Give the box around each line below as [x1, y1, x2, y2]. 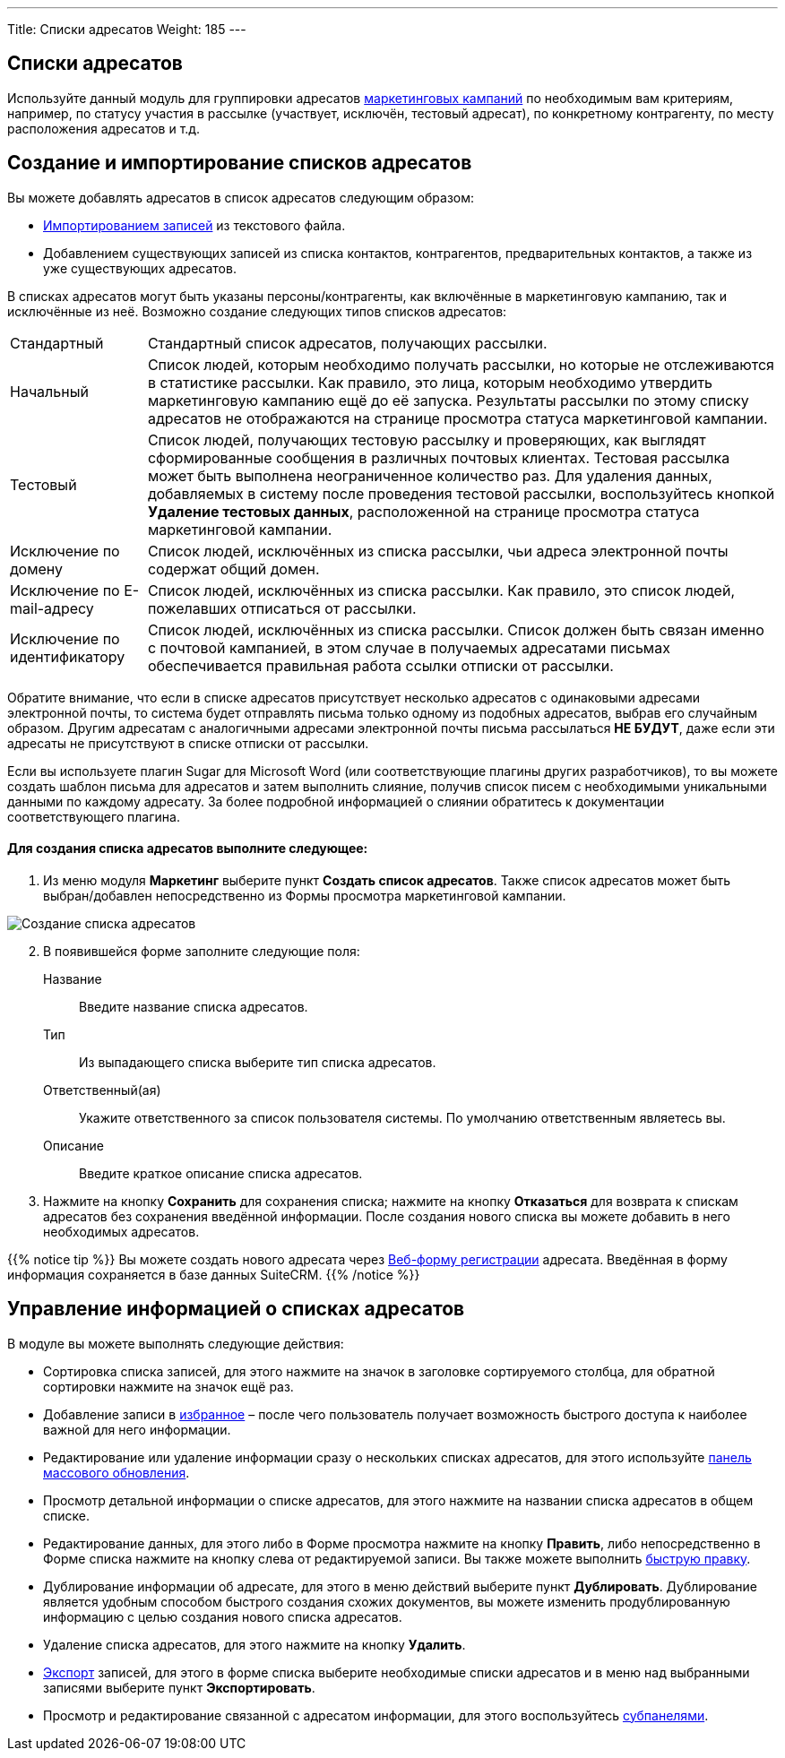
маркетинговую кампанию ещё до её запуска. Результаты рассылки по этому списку [147, 391, 749, 409]
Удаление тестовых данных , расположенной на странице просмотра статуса [147, 502, 700, 521]
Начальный [10, 382, 89, 401]
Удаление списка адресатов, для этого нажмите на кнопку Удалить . [43, 1636, 466, 1652]
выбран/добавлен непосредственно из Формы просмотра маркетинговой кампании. [43, 887, 566, 903]
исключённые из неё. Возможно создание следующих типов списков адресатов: [7, 303, 507, 319]
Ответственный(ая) [43, 1082, 161, 1098]
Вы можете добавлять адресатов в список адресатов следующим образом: [7, 189, 475, 205]
